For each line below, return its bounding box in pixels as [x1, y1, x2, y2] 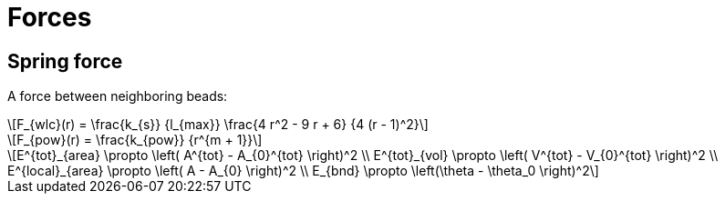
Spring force [7, 49, 123, 73]
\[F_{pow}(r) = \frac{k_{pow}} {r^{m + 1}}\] [7, 132, 263, 148]
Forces [7, 2, 92, 33]
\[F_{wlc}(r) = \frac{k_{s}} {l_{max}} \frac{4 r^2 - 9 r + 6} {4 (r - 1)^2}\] [7, 116, 429, 133]
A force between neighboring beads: [7, 88, 228, 105]
